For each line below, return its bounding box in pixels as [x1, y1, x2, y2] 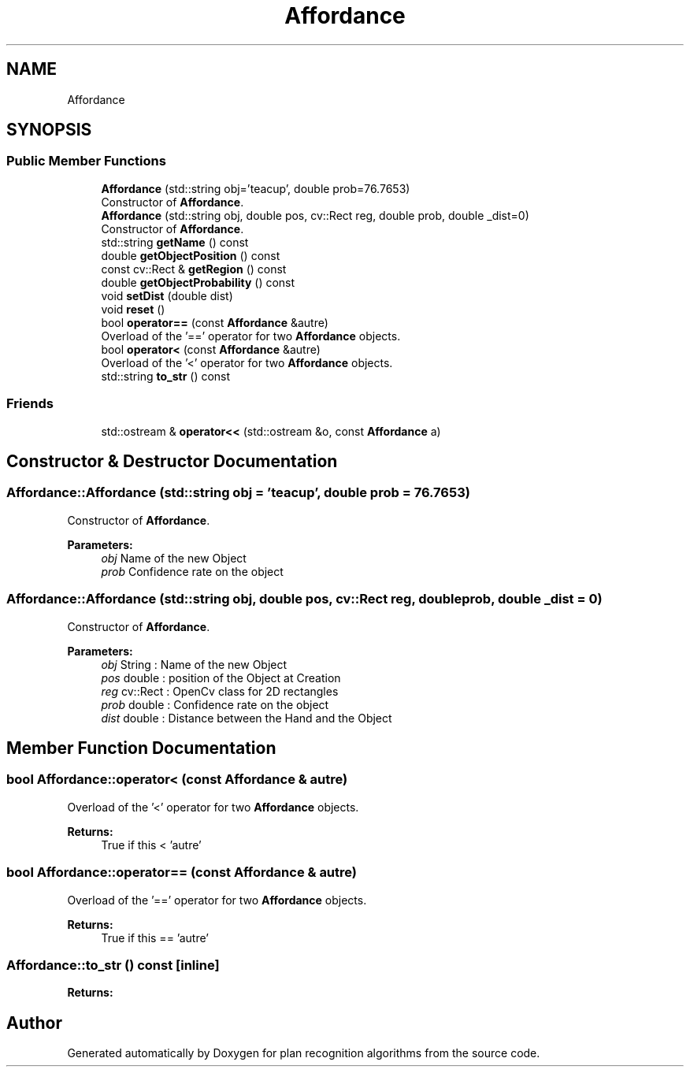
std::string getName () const [101, 235, 249, 249]
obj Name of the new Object [101, 551, 247, 565]
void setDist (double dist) [101, 288, 233, 303]
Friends [6, 395, 54, 412]
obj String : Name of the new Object [101, 657, 287, 671]
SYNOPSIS [6, 120, 92, 140]
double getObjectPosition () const [101, 248, 280, 262]
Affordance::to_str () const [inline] [6, 956, 220, 973]
